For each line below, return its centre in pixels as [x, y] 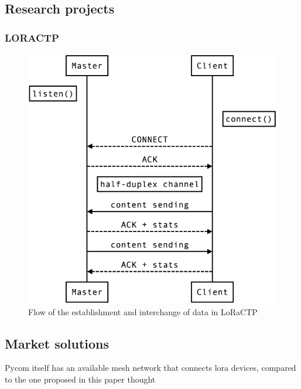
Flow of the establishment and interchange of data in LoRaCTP [143, 311]
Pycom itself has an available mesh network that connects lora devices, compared [150, 368]
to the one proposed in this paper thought [80, 379]
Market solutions [57, 343]
